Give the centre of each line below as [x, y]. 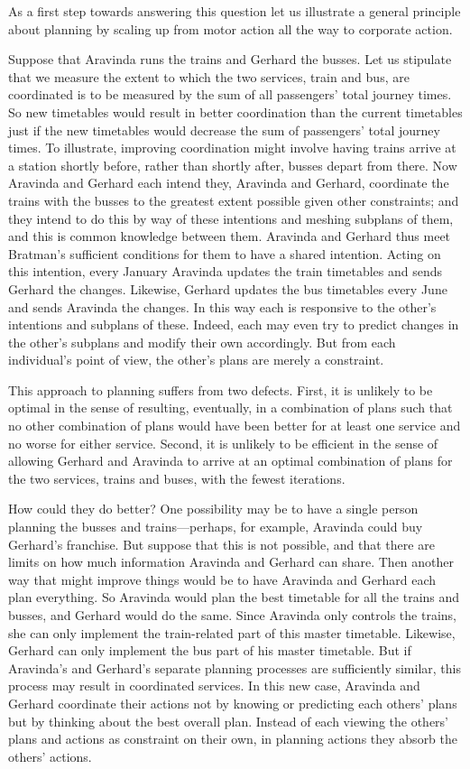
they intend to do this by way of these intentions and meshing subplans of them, [231, 218]
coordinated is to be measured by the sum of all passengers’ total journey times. [230, 94]
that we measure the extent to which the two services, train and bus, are [209, 76]
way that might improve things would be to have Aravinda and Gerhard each [222, 579]
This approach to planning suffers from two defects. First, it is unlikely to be [221, 389]
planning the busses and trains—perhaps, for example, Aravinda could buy [216, 527]
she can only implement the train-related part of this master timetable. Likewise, [232, 632]
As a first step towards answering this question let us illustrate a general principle [235, 11]
